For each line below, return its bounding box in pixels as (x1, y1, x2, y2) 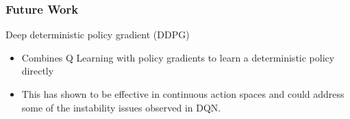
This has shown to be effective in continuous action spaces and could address (21, 87, 345, 101)
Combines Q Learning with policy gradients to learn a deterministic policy (21, 50, 335, 64)
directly (21, 64, 54, 78)
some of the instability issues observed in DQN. (21, 100, 221, 114)
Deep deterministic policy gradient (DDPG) (5, 27, 190, 42)
